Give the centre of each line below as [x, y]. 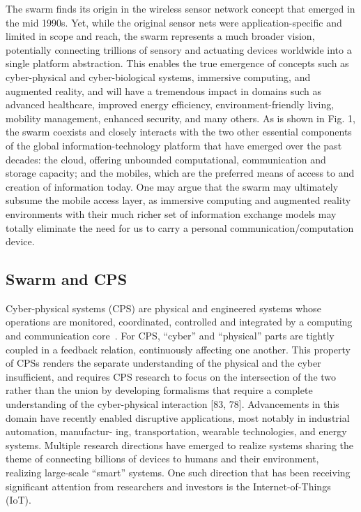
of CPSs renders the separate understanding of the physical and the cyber [163, 363]
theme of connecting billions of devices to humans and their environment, [162, 459]
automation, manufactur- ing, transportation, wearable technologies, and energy [176, 431]
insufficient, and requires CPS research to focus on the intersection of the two [171, 376]
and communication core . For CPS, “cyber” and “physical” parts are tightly [170, 336]
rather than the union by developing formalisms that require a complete [159, 390]
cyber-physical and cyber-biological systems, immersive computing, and [158, 76]
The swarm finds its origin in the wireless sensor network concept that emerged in [180, 8]
